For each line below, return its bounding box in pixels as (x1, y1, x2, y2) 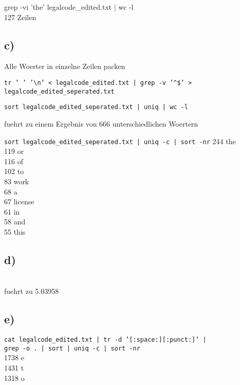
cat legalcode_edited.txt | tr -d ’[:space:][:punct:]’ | (4, 336, 207, 344)
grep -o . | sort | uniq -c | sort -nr (4, 344, 140, 352)
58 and (4, 216, 26, 227)
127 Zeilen (4, 11, 36, 22)
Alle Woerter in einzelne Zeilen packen (4, 61, 125, 72)
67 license (4, 196, 34, 207)
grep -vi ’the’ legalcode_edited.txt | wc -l (4, 2, 134, 12)
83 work (4, 176, 29, 186)
